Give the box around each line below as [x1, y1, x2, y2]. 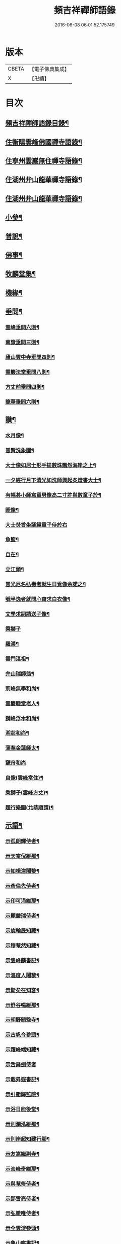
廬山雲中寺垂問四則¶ [5, 353, 55, 360]
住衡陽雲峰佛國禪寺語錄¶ [5, 138, 82, 146]
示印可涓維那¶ [5, 897, 39, 904]
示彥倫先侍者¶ [5, 883, 39, 890]
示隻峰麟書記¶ [5, 957, 39, 964]
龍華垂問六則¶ [5, 398, 39, 405]
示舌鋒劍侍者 [5, 1061, 37, 1068]
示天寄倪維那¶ [5, 853, 39, 860]
